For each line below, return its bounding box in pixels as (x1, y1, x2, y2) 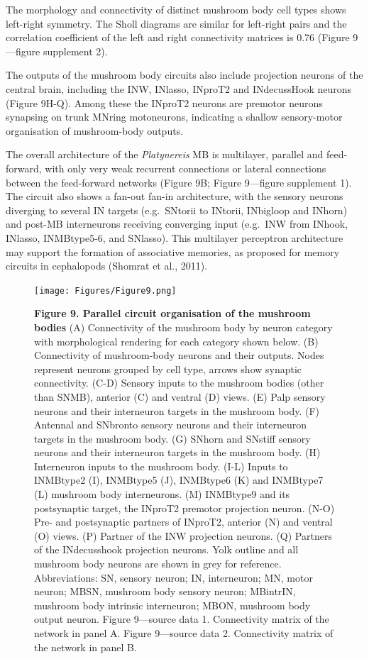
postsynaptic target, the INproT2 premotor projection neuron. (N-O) (34, 500, 335, 515)
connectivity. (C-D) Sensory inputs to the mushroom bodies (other (34, 375, 324, 390)
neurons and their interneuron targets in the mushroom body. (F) (34, 403, 320, 418)
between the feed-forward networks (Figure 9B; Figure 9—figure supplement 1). (6, 175, 352, 189)
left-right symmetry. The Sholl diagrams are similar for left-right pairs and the (6, 16, 347, 31)
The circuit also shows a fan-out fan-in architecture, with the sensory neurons (6, 189, 343, 204)
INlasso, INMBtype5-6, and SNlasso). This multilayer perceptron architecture (6, 230, 343, 245)
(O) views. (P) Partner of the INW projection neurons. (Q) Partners (34, 528, 332, 543)
